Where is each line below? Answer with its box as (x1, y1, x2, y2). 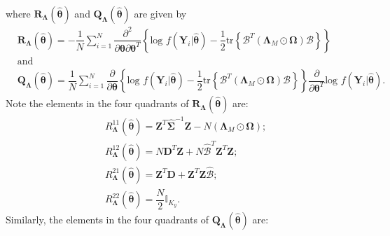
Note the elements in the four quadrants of (6, 96, 189, 111)
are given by (134, 6, 187, 20)
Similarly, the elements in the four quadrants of (6, 212, 209, 227)
